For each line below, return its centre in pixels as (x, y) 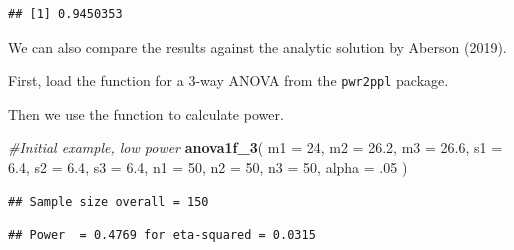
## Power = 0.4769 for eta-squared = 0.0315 (162, 235)
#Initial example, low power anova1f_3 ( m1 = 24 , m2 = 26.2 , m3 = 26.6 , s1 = (255, 147)
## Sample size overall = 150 (108, 201)
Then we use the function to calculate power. (146, 113)
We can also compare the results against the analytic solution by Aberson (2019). (257, 46)
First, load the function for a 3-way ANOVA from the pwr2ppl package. (228, 80)
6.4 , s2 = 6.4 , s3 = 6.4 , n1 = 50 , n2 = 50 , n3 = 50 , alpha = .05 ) (208, 167)
